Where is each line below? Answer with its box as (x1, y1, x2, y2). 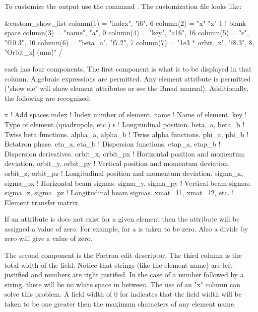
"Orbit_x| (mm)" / (4, 47, 63, 57)
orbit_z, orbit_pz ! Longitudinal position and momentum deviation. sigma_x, (4, 167, 243, 178)
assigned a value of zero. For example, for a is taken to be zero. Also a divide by (4, 223, 249, 234)
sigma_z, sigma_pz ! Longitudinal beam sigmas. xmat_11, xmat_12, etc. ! (4, 187, 234, 198)
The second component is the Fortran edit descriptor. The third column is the (4, 250, 242, 260)
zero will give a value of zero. (4, 233, 93, 243)
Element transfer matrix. (4, 197, 80, 207)
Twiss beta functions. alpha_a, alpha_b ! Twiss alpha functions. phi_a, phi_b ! (4, 129, 249, 139)
